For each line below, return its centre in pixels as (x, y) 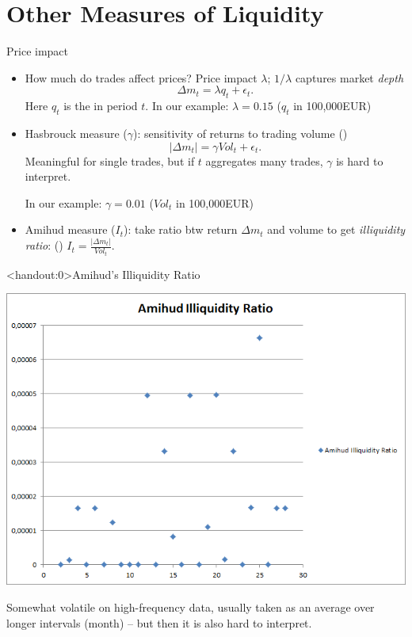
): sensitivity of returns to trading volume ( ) (240, 133)
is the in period (101, 106)
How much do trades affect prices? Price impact (141, 77)
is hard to (360, 160)
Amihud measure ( (70, 229)
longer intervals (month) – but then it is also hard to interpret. (159, 622)
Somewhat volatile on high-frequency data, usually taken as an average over (191, 606)
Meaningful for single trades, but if (110, 160)
